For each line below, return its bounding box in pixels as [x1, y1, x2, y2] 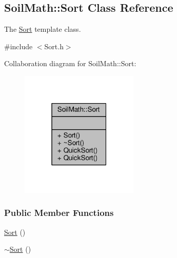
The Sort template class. [4, 24, 81, 34]
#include [4, 41, 33, 51]
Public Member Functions [4, 206, 114, 219]
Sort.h [44, 41, 64, 51]
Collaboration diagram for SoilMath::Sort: [4, 58, 136, 69]
